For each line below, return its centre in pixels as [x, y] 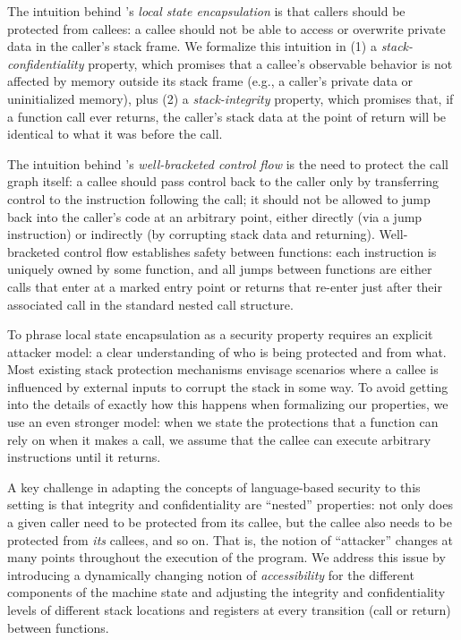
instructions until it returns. [84, 457]
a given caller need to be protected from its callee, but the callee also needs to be [230, 522]
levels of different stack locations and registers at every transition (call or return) [229, 610]
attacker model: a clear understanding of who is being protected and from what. [227, 351]
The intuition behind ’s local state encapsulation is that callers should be [206, 11]
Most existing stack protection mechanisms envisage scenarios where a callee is [223, 369]
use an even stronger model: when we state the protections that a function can [223, 422]
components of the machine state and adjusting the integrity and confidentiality [226, 592]
